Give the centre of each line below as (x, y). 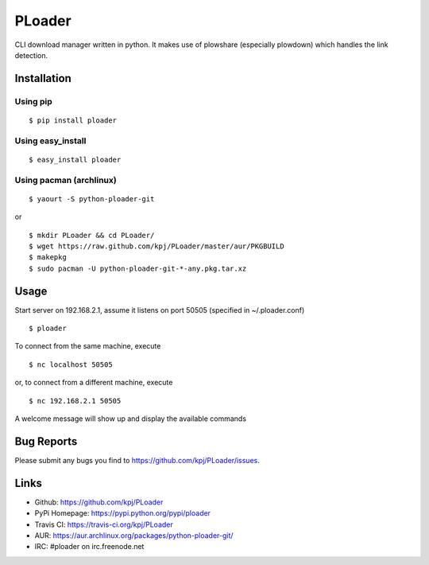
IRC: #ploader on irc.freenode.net (89, 547)
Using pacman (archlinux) (66, 180)
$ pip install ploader (73, 120)
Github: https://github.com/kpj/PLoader (99, 502)
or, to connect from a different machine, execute (94, 383)
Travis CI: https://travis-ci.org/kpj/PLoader (104, 524)
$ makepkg (48, 257)
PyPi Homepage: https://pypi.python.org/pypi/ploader (122, 513)
